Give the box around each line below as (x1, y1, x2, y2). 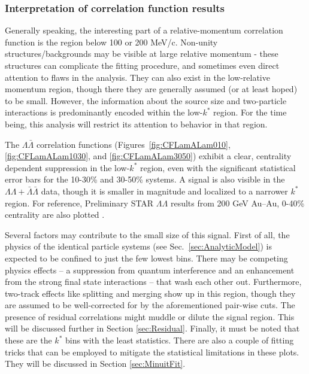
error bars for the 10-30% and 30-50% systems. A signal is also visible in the (5, 173, 285, 186)
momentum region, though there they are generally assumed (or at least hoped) (5, 83, 298, 95)
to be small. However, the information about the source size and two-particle (5, 94, 287, 107)
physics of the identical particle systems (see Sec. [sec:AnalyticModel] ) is (5, 240, 272, 253)
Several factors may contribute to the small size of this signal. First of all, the (5, 228, 290, 241)
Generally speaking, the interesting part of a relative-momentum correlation (5, 24, 283, 37)
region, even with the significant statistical (140, 161, 296, 174)
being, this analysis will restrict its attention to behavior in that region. (5, 117, 268, 130)
